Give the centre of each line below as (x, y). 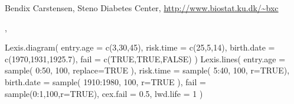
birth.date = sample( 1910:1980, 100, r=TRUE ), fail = (105, 81)
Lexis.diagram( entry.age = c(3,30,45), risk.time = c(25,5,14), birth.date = (140, 47)
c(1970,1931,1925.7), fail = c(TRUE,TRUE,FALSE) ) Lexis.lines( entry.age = (145, 58)
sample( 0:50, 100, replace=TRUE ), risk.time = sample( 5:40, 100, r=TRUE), (147, 70)
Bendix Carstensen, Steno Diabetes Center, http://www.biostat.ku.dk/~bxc (142, 8)
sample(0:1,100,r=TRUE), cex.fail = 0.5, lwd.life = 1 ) (104, 93)
